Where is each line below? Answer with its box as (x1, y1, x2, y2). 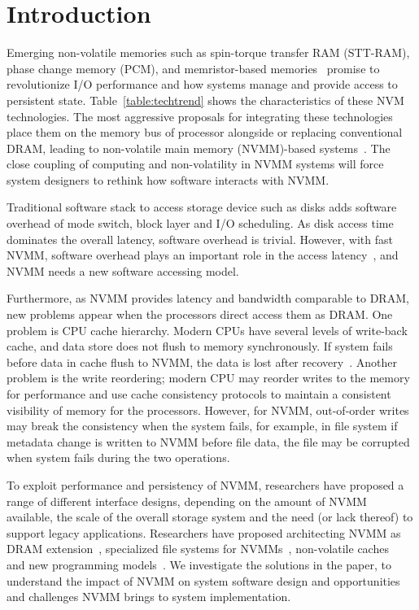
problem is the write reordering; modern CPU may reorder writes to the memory (7, 369, 410, 386)
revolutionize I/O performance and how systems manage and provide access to (7, 76, 398, 93)
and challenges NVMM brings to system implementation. (7, 588, 291, 605)
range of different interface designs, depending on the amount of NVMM (7, 492, 367, 509)
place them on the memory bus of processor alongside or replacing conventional (7, 124, 403, 141)
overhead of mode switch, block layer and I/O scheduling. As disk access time (7, 215, 394, 232)
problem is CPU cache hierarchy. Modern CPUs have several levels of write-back (7, 321, 408, 338)
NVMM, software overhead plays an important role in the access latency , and (7, 246, 399, 264)
